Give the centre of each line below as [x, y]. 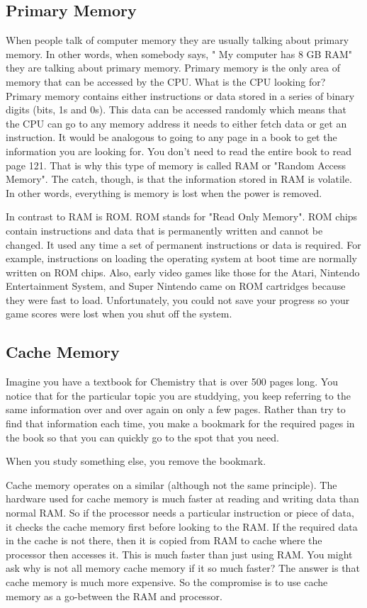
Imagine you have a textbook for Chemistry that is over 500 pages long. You [172, 382]
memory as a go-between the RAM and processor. [114, 596]
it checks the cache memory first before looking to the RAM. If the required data [182, 526]
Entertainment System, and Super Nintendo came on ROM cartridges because [176, 286]
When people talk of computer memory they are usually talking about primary [177, 40]
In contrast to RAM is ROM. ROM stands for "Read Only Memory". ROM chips [182, 216]
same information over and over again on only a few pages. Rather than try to [176, 409]
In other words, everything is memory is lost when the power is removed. [164, 192]
